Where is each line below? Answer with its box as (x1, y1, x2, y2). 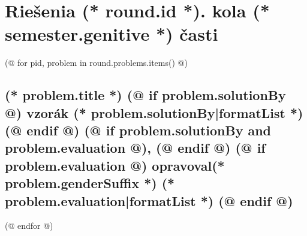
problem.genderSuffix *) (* (5, 174, 175, 192)
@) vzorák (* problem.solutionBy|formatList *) (5, 103, 303, 122)
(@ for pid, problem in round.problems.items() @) (5, 56, 188, 69)
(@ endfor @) (5, 219, 53, 232)
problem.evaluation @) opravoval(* (5, 156, 225, 174)
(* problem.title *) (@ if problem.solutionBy (5, 86, 286, 104)
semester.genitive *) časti (5, 22, 218, 46)
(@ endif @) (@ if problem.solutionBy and (5, 121, 272, 140)
